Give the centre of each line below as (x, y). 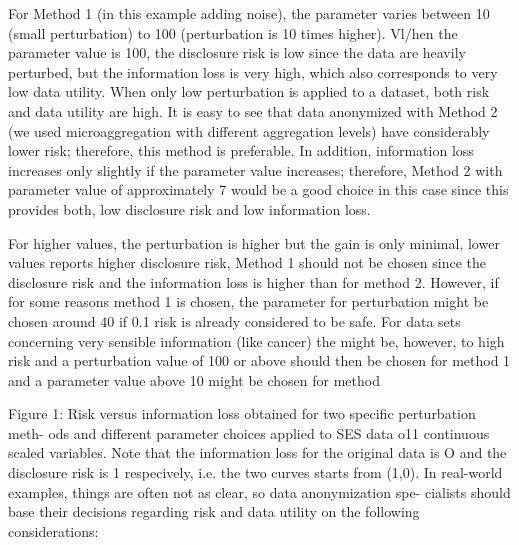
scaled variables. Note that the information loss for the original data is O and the (257, 452)
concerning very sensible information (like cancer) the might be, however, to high (256, 340)
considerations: (53, 530)
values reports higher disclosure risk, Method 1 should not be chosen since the (247, 262)
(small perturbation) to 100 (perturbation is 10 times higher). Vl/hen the (233, 32)
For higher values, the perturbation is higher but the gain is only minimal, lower (254, 242)
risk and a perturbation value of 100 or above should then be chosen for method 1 (259, 360)
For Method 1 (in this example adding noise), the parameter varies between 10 (249, 13)
